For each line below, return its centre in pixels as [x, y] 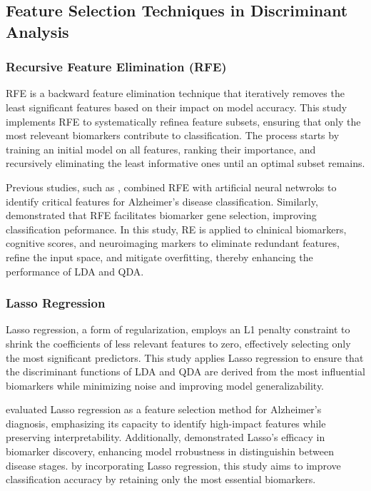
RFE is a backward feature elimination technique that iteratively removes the [175, 93]
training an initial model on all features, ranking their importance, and [161, 149]
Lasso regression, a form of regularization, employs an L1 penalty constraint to [178, 329]
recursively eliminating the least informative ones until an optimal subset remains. [185, 163]
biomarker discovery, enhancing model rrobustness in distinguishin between [170, 451]
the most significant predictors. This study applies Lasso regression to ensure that [185, 357]
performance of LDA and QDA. [75, 271]
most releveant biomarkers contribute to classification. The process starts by [173, 135]
